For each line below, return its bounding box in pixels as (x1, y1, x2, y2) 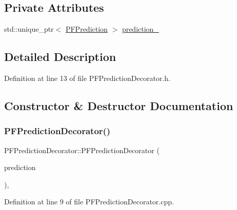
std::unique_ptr (4, 24, 54, 34)
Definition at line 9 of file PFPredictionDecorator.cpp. (4, 196, 174, 207)
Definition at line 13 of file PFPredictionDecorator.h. (4, 73, 170, 83)
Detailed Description (4, 49, 116, 65)
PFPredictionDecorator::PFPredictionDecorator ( (4, 144, 160, 155)
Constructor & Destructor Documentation (4, 97, 233, 113)
